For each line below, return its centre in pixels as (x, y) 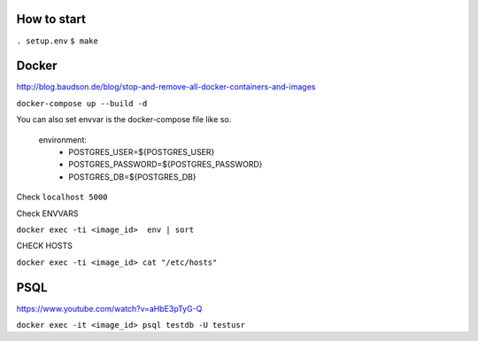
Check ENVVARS (47, 213)
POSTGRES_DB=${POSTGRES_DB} (132, 176)
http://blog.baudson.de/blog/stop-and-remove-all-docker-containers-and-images (166, 87)
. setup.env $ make (58, 41)
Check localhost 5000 (62, 197)
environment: (63, 139)
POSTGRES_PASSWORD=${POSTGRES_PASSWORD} (166, 165)
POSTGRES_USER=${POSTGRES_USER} (142, 151)
